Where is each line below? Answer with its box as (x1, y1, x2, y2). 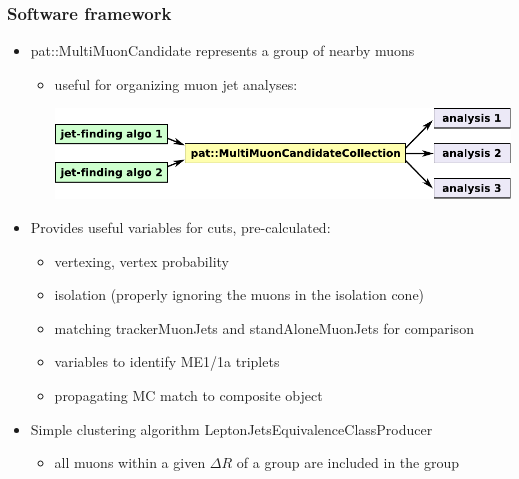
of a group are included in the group (236, 452, 460, 473)
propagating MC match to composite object (54, 384, 323, 405)
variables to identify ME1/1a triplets (54, 351, 280, 372)
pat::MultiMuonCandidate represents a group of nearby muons (30, 40, 415, 61)
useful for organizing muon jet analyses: (54, 73, 298, 94)
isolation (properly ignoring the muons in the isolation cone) (54, 284, 425, 305)
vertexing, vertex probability (54, 250, 229, 271)
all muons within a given (54, 452, 206, 473)
